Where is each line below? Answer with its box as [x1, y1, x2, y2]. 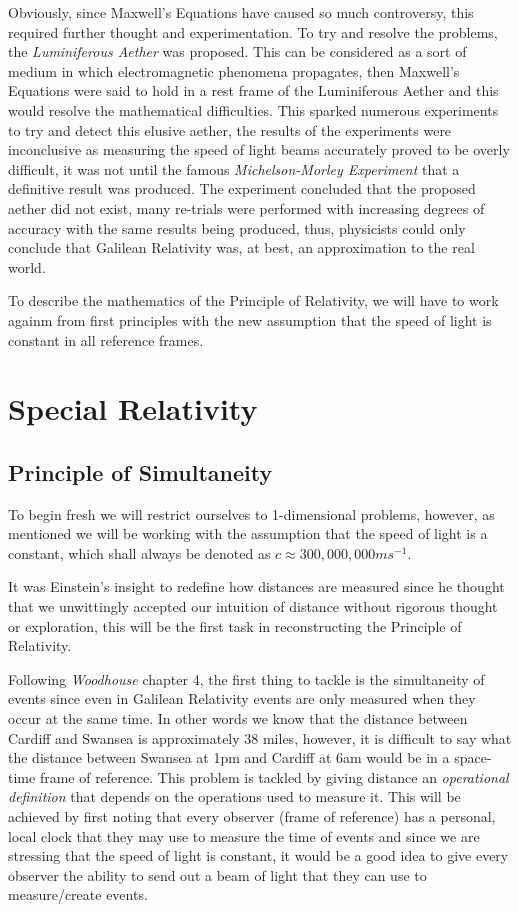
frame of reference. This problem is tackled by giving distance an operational [39, 766, 509, 787]
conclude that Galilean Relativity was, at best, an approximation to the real [8, 237, 475, 258]
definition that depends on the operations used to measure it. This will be [8, 786, 461, 807]
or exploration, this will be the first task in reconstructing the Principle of [8, 615, 462, 636]
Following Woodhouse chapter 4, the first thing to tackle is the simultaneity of [8, 668, 485, 689]
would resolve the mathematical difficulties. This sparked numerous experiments [8, 99, 499, 120]
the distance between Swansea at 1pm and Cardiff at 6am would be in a [8, 747, 450, 768]
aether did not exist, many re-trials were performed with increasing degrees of [8, 197, 485, 218]
